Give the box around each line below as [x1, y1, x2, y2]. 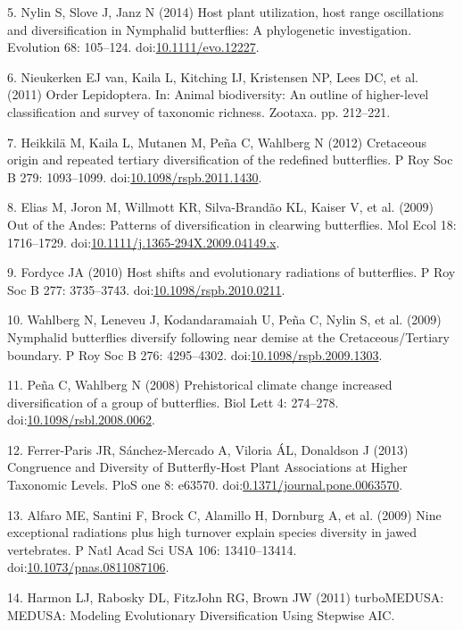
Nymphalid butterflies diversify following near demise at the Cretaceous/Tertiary [7, 327, 451, 346]
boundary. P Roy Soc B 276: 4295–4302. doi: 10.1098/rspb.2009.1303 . [7, 345, 383, 364]
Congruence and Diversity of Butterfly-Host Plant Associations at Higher [7, 458, 408, 476]
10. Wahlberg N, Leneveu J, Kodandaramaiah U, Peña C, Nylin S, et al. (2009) [7, 310, 442, 329]
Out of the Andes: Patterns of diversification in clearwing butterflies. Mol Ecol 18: [7, 214, 457, 233]
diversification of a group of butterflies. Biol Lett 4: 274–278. [7, 392, 339, 411]
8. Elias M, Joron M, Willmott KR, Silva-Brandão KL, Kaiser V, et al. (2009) [7, 197, 434, 216]
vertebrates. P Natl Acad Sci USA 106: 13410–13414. [7, 540, 297, 559]
